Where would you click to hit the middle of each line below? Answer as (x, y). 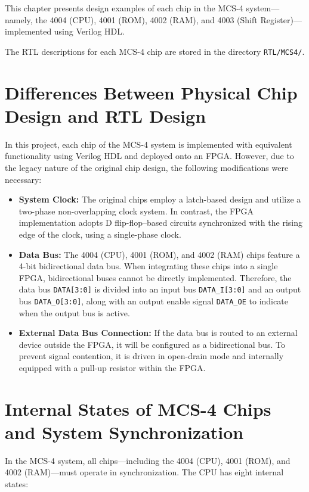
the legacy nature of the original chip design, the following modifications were (147, 167)
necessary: (23, 179)
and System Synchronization (124, 432)
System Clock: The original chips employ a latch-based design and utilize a (160, 199)
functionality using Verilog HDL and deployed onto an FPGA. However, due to (149, 156)
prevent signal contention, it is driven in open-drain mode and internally (151, 356)
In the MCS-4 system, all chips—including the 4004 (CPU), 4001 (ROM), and (148, 460)
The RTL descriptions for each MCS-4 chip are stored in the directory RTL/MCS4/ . (155, 51)
